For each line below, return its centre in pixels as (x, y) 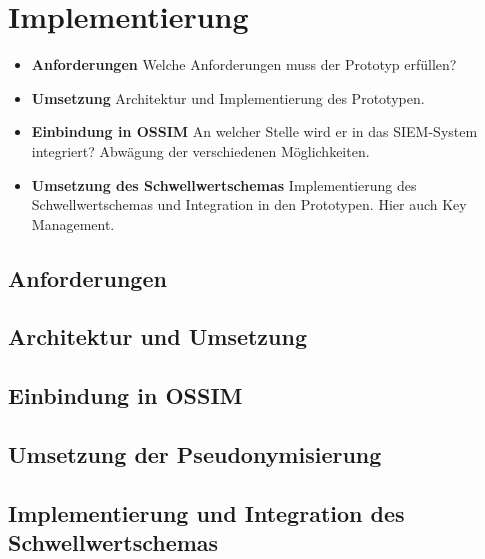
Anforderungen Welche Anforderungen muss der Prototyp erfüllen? (244, 64)
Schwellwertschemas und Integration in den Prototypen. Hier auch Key (249, 204)
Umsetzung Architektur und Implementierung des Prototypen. (228, 97)
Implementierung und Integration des (206, 512)
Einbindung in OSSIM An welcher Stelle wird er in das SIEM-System (254, 131)
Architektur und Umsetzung (158, 336)
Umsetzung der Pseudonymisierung (195, 454)
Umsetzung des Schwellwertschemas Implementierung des (224, 184)
